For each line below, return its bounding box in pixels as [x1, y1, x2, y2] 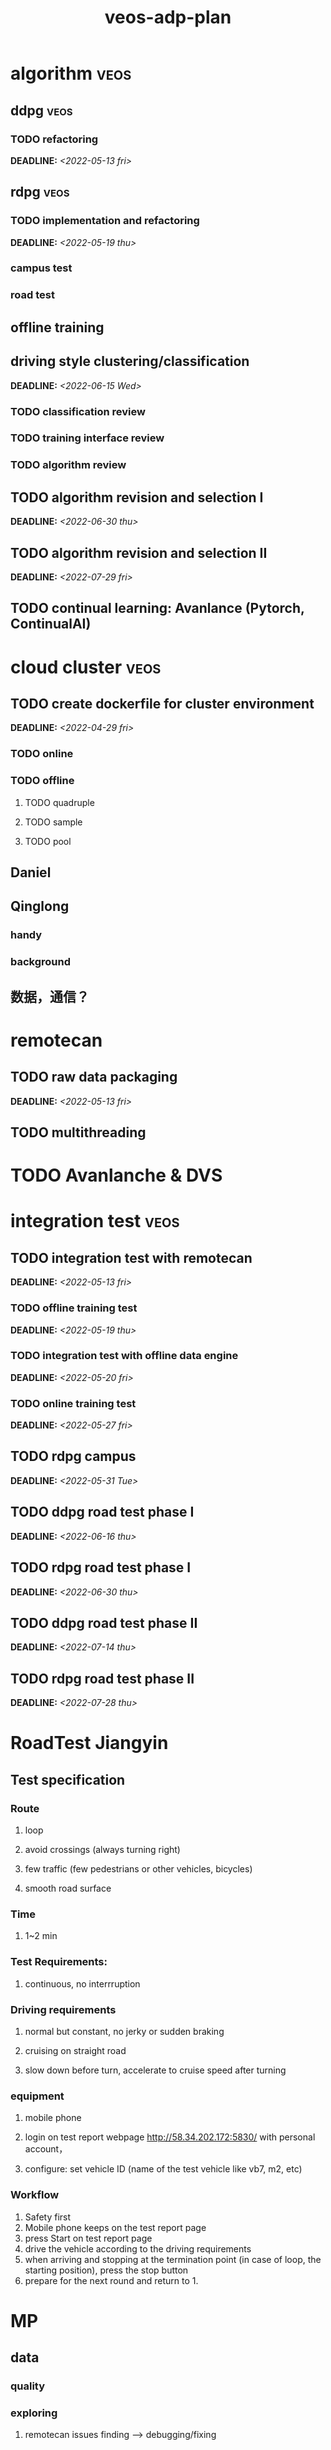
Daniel [10, 864, 52, 881]
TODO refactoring [10, 132, 99, 146]
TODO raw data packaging [10, 1069, 178, 1086]
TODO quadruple [24, 796, 95, 808]
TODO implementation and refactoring [10, 214, 200, 228]
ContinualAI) [10, 616, 92, 633]
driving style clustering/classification [10, 353, 250, 370]
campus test [10, 261, 73, 275]
